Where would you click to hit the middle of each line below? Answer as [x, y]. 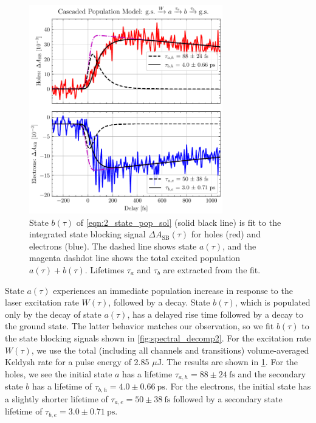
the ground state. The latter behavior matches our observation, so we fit [139, 326]
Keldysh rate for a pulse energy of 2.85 [77, 362]
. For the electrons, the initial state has [238, 386]
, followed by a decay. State [159, 302]
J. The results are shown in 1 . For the [227, 362]
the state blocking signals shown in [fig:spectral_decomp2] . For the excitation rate [158, 337]
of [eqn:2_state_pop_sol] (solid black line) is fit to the [179, 222]
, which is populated [273, 302]
